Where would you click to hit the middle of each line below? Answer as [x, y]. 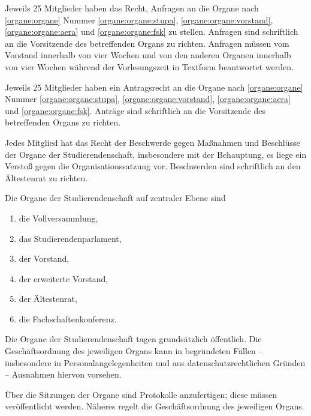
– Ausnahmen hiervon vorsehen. [63, 374]
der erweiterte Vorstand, [64, 278]
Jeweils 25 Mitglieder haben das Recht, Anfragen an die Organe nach [132, 8]
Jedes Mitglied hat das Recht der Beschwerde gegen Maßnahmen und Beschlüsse [153, 142]
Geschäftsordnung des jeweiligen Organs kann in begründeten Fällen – [134, 351]
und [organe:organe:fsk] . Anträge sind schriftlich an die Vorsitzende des [135, 110]
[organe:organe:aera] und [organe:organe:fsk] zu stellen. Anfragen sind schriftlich [152, 32]
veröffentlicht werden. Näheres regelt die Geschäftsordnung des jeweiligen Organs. [155, 406]
